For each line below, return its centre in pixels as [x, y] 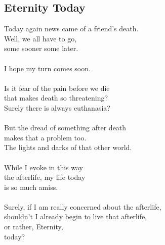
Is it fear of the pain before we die [57, 88]
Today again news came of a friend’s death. [71, 29]
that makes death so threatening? [56, 98]
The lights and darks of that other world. [68, 147]
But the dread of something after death [65, 128]
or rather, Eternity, [34, 227]
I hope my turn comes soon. [47, 68]
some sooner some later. [41, 48]
